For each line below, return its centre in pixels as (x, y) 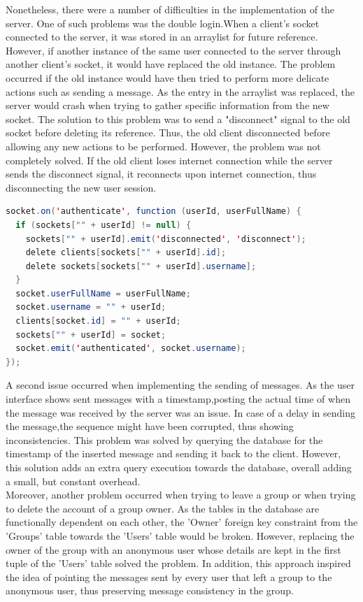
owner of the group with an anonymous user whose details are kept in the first (173, 549)
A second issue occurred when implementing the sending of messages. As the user (180, 385)
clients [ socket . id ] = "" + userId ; (98, 321)
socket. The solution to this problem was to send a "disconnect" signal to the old (178, 119)
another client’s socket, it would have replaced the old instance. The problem (171, 64)
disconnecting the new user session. (81, 187)
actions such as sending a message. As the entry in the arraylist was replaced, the (180, 91)
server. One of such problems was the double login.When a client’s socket (163, 23)
